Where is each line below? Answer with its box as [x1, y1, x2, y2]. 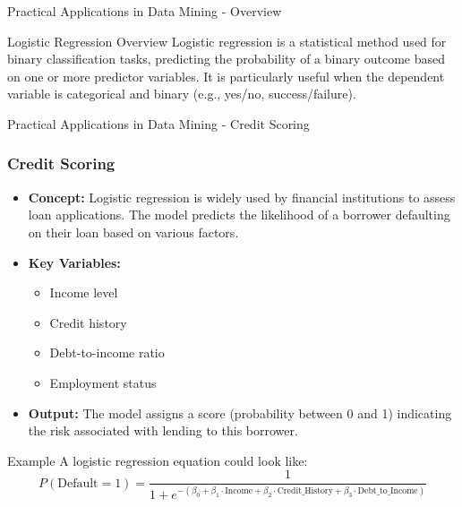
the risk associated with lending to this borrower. [28, 421, 298, 440]
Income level [49, 283, 118, 302]
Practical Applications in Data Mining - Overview [7, 2, 282, 20]
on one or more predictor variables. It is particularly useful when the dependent [7, 66, 445, 85]
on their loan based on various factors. [28, 222, 239, 241]
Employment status [49, 373, 157, 391]
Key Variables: [28, 253, 121, 271]
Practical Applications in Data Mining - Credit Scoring [7, 114, 310, 133]
